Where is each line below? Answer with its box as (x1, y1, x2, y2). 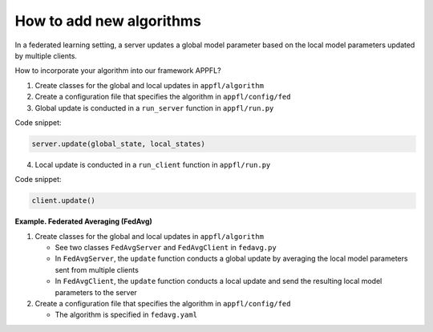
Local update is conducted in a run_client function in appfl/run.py (34, 160, 271, 169)
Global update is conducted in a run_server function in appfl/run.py (34, 103, 274, 112)
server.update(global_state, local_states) (31, 139, 206, 148)
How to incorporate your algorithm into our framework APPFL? (14, 66, 221, 75)
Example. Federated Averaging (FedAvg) (14, 217, 152, 226)
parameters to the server (55, 287, 138, 297)
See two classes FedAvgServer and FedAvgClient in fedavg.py (55, 243, 277, 252)
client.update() (31, 196, 96, 205)
